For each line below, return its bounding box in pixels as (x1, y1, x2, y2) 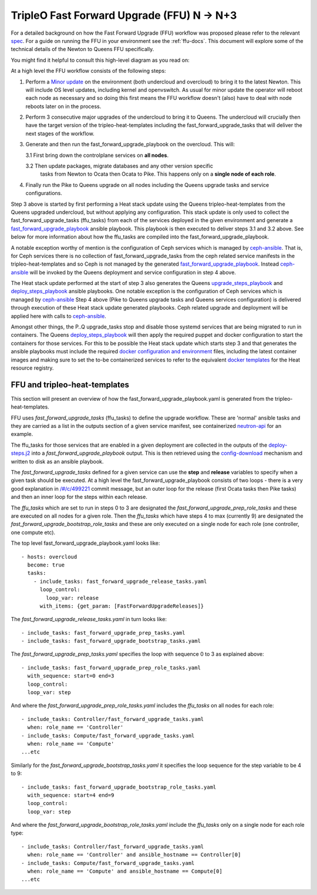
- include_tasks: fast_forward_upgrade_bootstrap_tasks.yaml (21, 638, 201, 645)
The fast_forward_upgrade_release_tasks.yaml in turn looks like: (11, 616, 167, 623)
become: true (27, 561, 65, 568)
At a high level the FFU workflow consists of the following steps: (11, 68, 167, 75)
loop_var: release (46, 594, 99, 601)
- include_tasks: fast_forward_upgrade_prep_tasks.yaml (21, 629, 186, 636)
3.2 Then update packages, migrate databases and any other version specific (25, 162, 214, 170)
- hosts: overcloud (21, 553, 77, 560)
